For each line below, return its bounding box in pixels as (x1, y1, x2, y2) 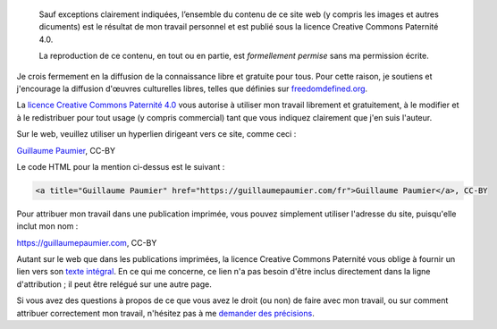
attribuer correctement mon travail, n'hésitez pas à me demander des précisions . (16, 308, 315, 318)
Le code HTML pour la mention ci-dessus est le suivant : (16, 161, 225, 172)
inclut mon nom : (16, 221, 79, 232)
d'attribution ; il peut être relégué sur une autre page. (16, 278, 212, 290)
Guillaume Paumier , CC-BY (16, 145, 116, 156)
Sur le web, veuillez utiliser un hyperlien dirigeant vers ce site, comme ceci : (16, 129, 297, 139)
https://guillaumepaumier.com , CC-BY (16, 237, 157, 248)
